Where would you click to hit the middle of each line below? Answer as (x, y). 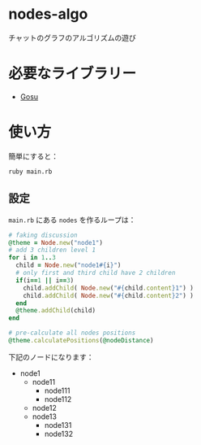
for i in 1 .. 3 (32, 258)
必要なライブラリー (73, 74)
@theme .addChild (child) (56, 311)
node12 (44, 408)
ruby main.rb (30, 172)
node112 (58, 399)
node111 (57, 390)
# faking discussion (43, 235)
